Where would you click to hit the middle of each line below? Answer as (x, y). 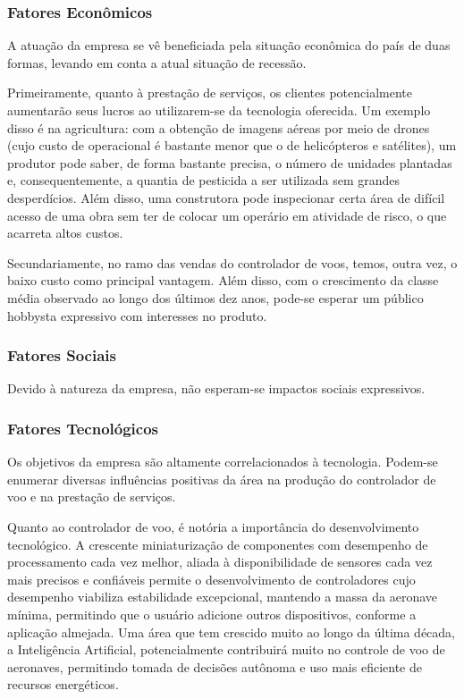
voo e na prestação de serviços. (92, 497)
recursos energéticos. (63, 684)
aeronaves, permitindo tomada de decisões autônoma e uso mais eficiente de (215, 666)
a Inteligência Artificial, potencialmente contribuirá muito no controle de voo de (226, 649)
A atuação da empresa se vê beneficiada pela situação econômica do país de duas (229, 45)
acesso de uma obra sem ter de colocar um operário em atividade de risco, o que (227, 215)
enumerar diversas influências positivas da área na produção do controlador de (222, 479)
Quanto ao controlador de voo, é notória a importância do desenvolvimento (213, 526)
